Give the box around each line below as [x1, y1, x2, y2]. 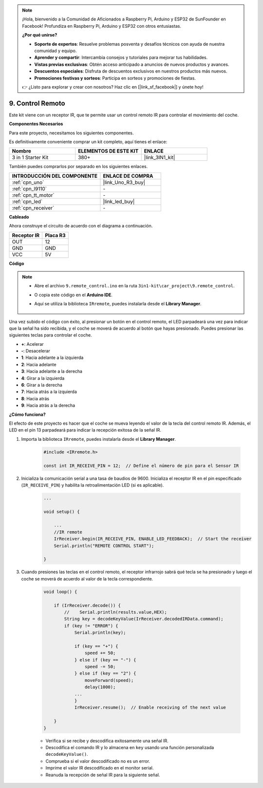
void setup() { [43, 509, 80, 514]
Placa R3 [44, 232, 66, 239]
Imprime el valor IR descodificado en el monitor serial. [45, 765, 154, 771]
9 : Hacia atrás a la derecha [21, 402, 75, 409]
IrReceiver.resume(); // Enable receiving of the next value [74, 705, 226, 711]
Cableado [9, 214, 29, 220]
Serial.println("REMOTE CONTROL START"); [54, 543, 154, 548]
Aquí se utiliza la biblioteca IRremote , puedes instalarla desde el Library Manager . [34, 301, 202, 307]
